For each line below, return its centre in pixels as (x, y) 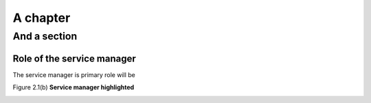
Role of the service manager (75, 58)
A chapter (42, 18)
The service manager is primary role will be (74, 74)
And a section (45, 36)
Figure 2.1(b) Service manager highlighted (74, 87)
